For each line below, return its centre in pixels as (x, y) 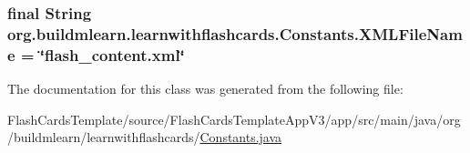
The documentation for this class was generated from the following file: (205, 89)
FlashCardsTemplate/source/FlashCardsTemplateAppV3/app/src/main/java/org (234, 119)
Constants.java (241, 137)
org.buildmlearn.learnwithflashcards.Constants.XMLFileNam (235, 33)
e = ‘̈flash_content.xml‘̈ (96, 54)
